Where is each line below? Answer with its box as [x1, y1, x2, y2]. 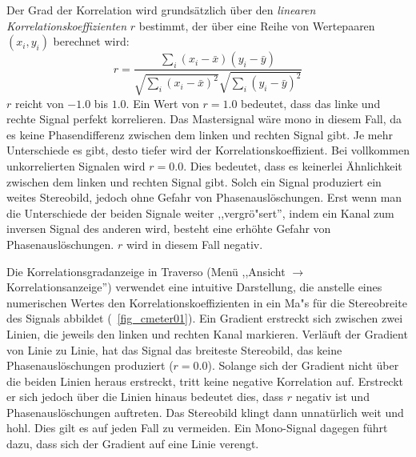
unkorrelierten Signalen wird [6, 157, 146, 174]
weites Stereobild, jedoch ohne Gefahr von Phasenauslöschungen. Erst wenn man [6, 189, 402, 206]
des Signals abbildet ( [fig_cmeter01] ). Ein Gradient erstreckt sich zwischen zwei [6, 310, 403, 327]
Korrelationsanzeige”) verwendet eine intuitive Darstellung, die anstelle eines [6, 279, 382, 295]
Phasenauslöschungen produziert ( [6, 357, 174, 374]
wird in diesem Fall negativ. [126, 235, 263, 252]
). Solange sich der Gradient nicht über [207, 357, 399, 374]
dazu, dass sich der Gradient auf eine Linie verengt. [6, 435, 259, 452]
